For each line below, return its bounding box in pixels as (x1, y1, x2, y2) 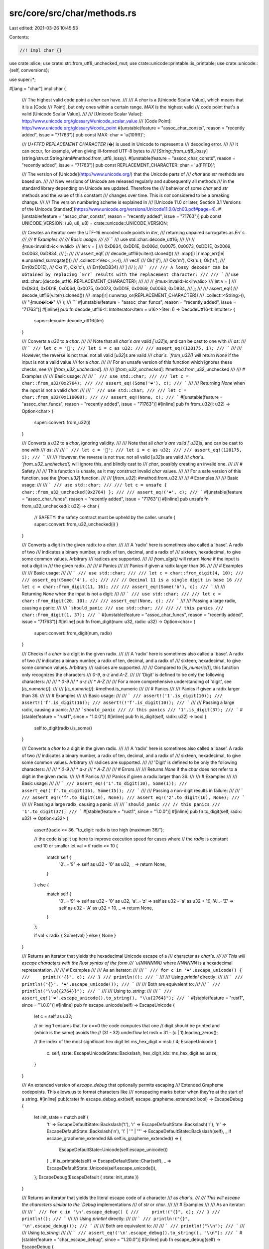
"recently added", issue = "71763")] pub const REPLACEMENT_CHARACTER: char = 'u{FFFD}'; (21, 162, 216, 168)
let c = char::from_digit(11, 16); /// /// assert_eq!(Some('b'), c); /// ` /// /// (21, 584, 226, 590)
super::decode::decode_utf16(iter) (34, 318, 104, 324)
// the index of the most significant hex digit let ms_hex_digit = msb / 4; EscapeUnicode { (34, 1039, 217, 1045)
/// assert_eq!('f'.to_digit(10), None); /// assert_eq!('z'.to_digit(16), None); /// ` (21, 795, 245, 800)
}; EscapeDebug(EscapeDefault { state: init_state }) (34, 1174, 139, 1180)
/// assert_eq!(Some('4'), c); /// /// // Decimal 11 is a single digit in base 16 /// (21, 577, 243, 583)
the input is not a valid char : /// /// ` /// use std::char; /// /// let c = (21, 387, 187, 393)
